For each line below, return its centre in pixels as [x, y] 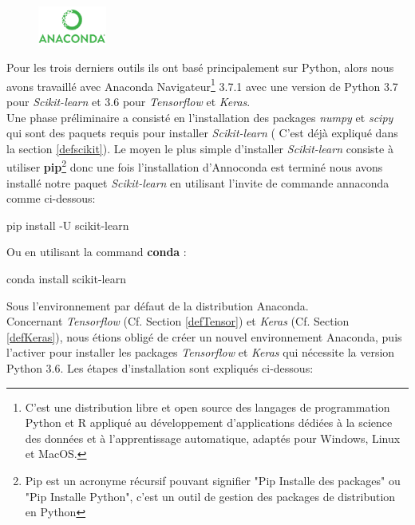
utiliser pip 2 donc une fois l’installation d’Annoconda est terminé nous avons [195, 166]
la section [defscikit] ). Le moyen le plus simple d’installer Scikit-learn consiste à [200, 148]
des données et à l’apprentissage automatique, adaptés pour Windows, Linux [213, 438]
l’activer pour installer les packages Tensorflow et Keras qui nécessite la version [201, 352]
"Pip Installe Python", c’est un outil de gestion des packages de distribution [210, 496]
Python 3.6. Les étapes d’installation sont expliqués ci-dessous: [160, 367]
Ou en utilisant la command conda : [97, 252]
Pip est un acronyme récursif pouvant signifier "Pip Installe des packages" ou [213, 480]
